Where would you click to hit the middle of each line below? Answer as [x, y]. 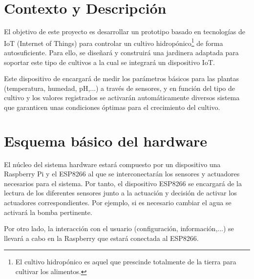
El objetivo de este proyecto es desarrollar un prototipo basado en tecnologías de [125, 32]
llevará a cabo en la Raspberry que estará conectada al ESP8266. [101, 238]
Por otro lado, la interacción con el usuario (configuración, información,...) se [119, 228]
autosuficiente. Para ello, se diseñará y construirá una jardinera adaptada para [121, 52]
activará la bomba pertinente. [48, 212]
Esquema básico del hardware [106, 140]
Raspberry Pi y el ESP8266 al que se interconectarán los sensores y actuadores [122, 174]
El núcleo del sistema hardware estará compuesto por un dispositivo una [112, 164]
